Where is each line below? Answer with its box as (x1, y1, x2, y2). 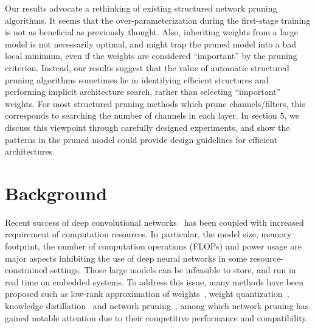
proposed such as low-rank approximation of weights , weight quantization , (5, 287, 289, 300)
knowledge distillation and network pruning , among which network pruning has (5, 299, 309, 312)
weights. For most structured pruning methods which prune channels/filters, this (5, 97, 305, 110)
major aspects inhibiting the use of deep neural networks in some (5, 251, 247, 264)
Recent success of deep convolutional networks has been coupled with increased (5, 215, 304, 228)
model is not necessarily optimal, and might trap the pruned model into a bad (5, 37, 297, 50)
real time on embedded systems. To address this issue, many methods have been (5, 275, 304, 288)
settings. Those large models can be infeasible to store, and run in (50, 263, 296, 276)
